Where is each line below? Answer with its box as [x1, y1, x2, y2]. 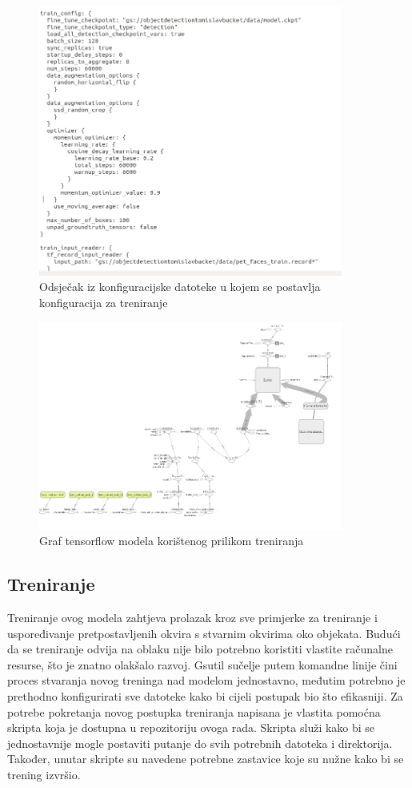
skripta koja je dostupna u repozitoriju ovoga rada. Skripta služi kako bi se [7, 719, 375, 736]
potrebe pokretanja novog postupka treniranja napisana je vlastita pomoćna [7, 703, 381, 720]
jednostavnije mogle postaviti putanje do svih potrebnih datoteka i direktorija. [7, 734, 393, 751]
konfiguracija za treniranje [39, 294, 168, 311]
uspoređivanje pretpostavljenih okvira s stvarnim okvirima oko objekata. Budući [7, 624, 401, 641]
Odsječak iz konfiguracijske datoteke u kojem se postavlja [39, 278, 321, 295]
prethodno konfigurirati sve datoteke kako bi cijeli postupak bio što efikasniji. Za [7, 687, 403, 704]
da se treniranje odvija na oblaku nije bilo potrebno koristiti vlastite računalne [7, 641, 393, 657]
